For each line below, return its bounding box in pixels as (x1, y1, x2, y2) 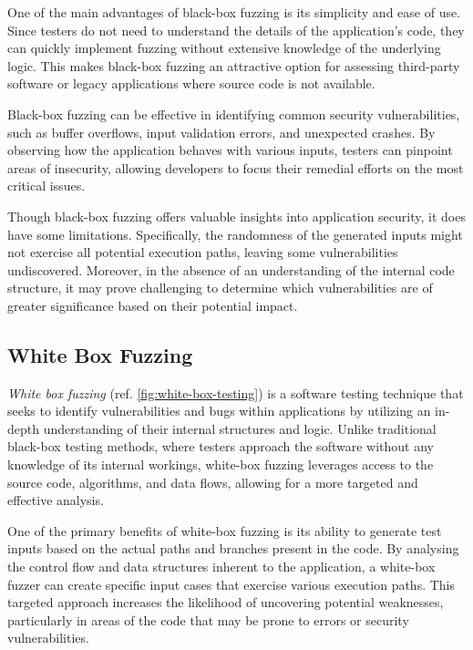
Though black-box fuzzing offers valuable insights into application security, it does (7, 206, 466, 225)
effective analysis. (7, 490, 104, 510)
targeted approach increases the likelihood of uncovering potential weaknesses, (7, 593, 444, 612)
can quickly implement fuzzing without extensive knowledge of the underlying (7, 38, 441, 57)
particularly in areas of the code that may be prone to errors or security (7, 610, 409, 629)
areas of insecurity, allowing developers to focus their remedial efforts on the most (7, 158, 464, 177)
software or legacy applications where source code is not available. (7, 74, 375, 93)
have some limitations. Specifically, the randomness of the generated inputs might (7, 224, 463, 243)
